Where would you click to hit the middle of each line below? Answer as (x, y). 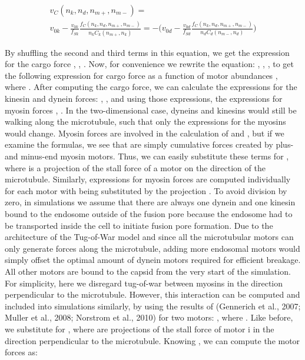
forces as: (21, 352)
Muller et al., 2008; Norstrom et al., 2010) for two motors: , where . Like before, (149, 317)
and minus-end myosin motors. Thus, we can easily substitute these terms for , (147, 156)
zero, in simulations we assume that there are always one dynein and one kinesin (150, 202)
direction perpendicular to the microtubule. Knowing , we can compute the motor (152, 340)
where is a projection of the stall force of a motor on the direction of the (135, 167)
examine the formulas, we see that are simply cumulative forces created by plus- (149, 144)
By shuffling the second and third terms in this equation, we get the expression (147, 52)
